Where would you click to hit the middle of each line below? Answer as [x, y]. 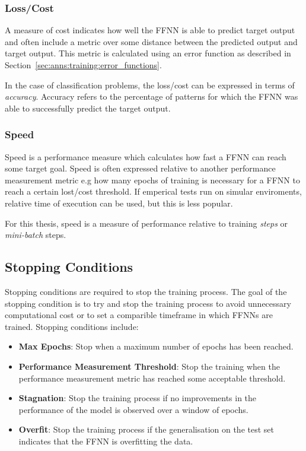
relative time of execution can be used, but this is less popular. [119, 203]
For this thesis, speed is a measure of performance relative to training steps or [146, 223]
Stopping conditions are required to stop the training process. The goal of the [146, 291]
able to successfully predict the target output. [88, 108]
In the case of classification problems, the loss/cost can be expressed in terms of [150, 85]
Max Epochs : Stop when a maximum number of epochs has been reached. [156, 346]
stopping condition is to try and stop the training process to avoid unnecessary [148, 303]
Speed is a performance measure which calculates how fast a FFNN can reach [146, 156]
